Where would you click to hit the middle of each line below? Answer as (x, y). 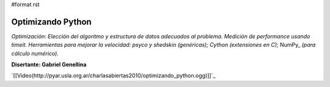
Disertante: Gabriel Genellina (49, 64)
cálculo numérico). (35, 53)
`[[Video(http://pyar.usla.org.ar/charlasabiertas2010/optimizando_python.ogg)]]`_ (113, 75)
